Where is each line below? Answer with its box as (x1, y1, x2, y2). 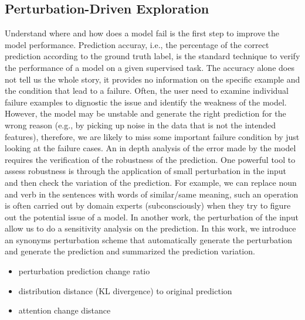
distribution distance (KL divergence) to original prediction (18, 284, 232, 297)
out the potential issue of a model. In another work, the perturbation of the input (5, 210, 299, 223)
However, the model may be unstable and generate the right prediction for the (5, 107, 286, 120)
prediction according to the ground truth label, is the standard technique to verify (5, 50, 300, 62)
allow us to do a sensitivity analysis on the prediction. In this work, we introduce (5, 222, 296, 234)
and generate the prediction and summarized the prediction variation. (5, 245, 255, 257)
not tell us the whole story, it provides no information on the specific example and (5, 73, 300, 85)
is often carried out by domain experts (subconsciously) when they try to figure (5, 199, 291, 212)
